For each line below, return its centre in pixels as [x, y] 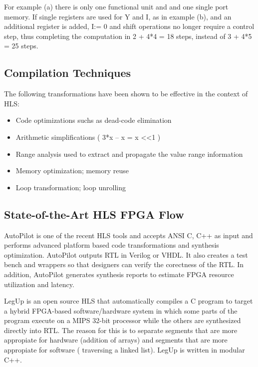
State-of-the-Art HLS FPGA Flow [94, 214]
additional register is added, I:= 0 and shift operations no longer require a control [129, 26]
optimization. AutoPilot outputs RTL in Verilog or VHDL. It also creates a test [126, 254]
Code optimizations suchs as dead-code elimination [94, 120]
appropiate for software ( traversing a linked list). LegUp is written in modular [125, 350]
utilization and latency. [39, 284]
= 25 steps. [21, 46]
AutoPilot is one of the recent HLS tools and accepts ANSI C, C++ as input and [129, 235]
